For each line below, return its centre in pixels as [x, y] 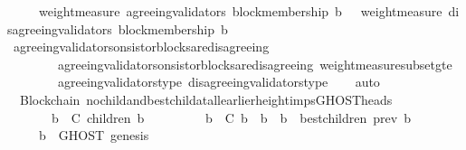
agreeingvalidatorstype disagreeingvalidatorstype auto [219, 82]
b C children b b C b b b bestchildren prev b [231, 117]
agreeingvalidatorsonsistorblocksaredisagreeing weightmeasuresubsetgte [255, 64]
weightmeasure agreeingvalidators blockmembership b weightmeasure [240, 11]
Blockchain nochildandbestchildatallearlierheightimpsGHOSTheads [206, 99]
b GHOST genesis [94, 135]
